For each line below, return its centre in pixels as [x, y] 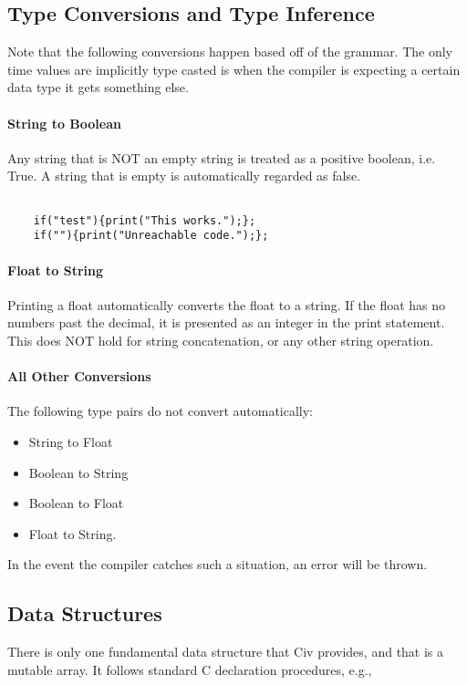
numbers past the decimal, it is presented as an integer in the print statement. [226, 322]
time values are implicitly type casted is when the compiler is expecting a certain [234, 69]
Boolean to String [78, 472]
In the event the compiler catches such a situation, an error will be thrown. [218, 564]
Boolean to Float [76, 503]
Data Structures [85, 613]
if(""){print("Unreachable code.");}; [151, 236]
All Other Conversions [79, 376]
